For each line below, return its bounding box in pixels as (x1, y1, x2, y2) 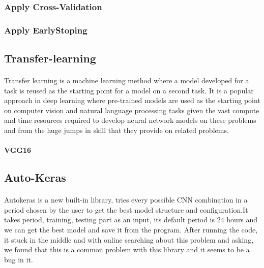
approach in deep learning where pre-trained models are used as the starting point (4, 95, 260, 106)
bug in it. (4, 254, 33, 264)
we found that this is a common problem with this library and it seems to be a (4, 244, 250, 255)
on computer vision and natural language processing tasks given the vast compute (4, 105, 259, 115)
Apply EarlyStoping (4, 23, 87, 36)
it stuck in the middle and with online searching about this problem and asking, (4, 234, 254, 245)
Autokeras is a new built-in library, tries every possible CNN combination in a (4, 194, 248, 205)
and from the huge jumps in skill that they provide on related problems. (4, 125, 229, 136)
